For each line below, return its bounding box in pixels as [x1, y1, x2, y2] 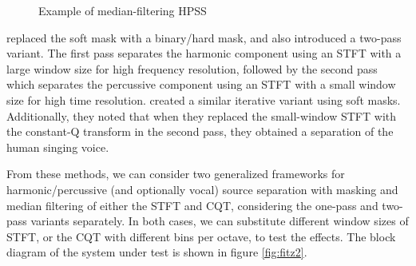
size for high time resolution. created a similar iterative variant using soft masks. [6, 91, 401, 108]
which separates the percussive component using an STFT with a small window [6, 76, 396, 93]
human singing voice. [6, 138, 109, 155]
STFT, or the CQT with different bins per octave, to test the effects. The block [6, 228, 396, 244]
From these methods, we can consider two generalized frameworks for [6, 165, 345, 182]
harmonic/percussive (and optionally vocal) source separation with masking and [6, 181, 398, 197]
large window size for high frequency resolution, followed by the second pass [6, 60, 378, 77]
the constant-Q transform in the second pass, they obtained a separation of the [6, 123, 394, 140]
